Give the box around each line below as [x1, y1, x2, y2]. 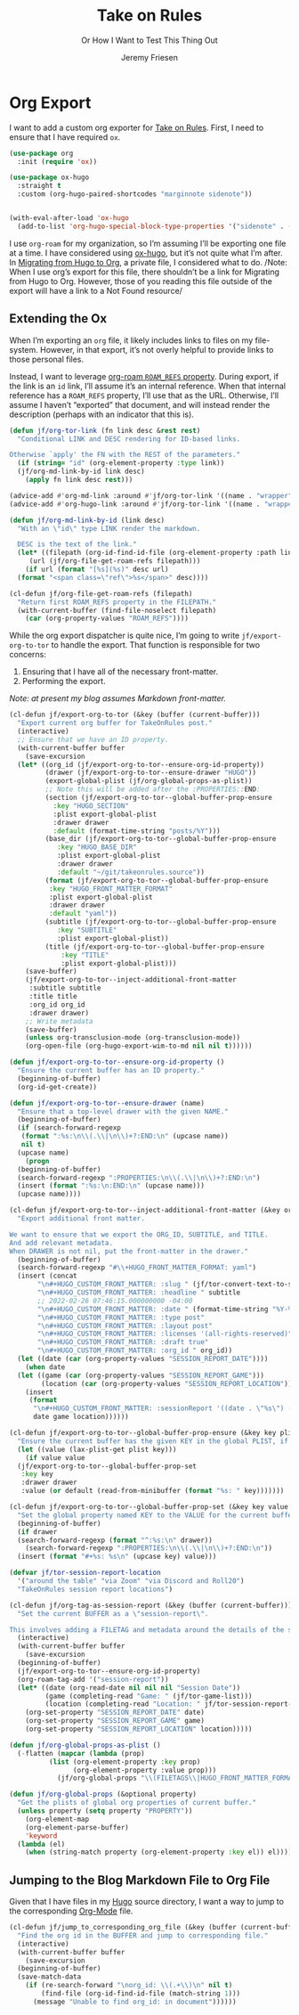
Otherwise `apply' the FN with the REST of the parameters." [9, 451, 241, 460]
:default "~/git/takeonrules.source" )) [56, 868, 205, 877]
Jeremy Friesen [121, 52, 178, 62]
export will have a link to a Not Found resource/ [9, 285, 182, 296]
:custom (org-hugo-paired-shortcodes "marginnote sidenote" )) [17, 190, 253, 199]
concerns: [9, 649, 47, 660]
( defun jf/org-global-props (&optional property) [9, 1790, 198, 1799]
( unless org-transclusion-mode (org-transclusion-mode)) [25, 1033, 241, 1042]
